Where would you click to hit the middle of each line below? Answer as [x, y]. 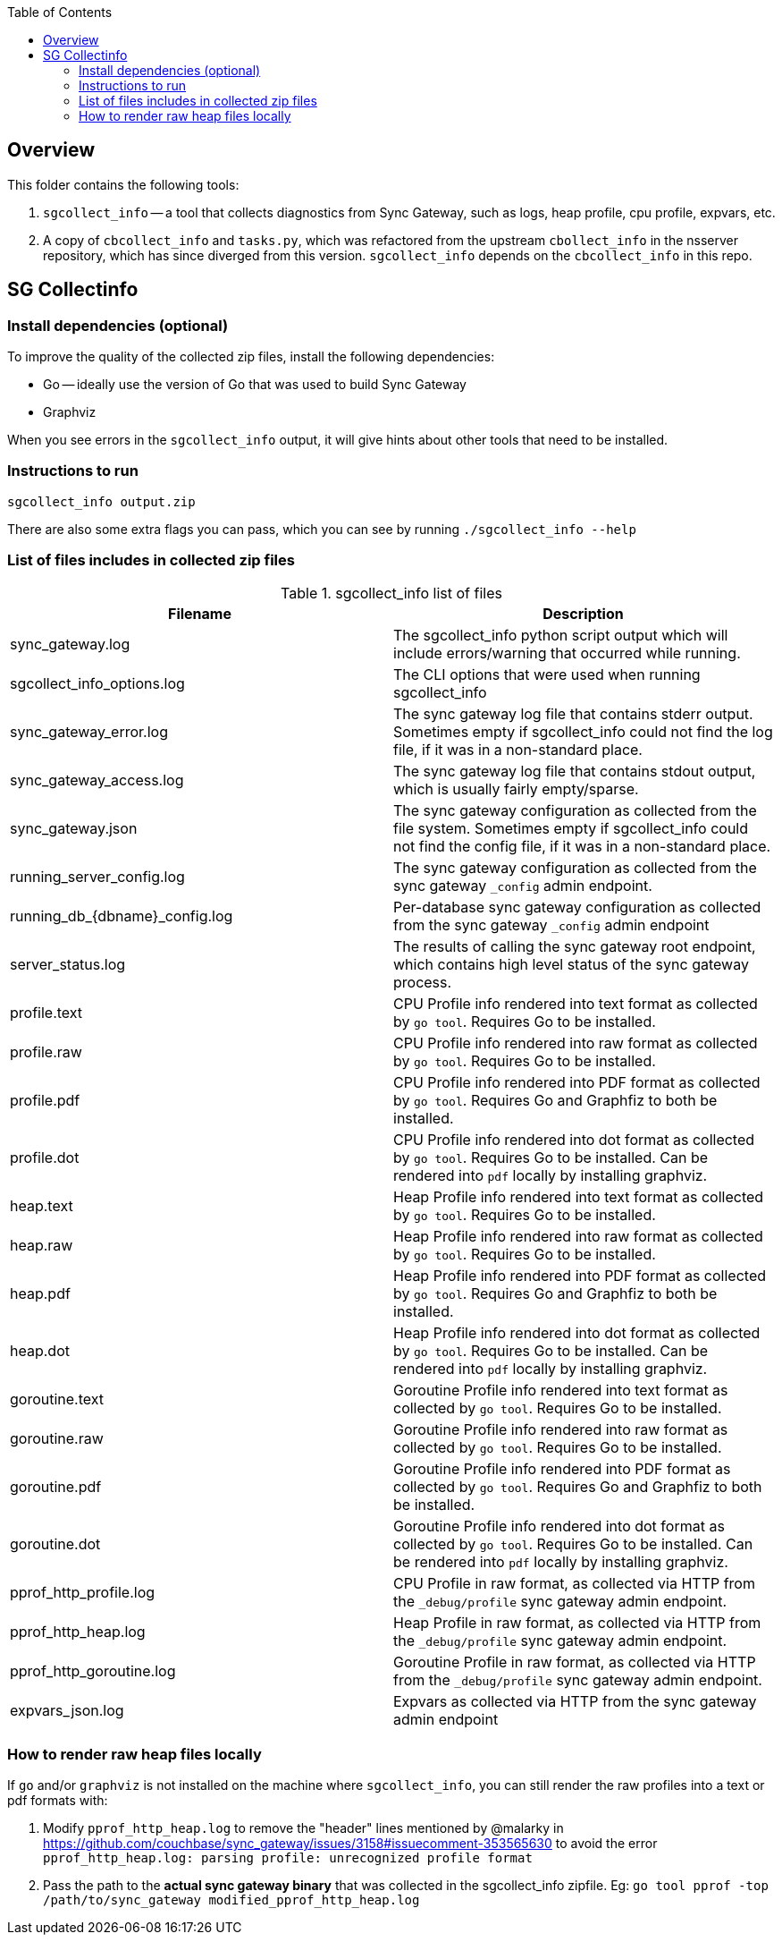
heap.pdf [40, 1293]
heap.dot [40, 1350]
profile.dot [45, 1157]
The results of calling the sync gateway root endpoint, [575, 946]
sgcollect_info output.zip [101, 501]
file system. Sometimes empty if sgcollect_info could [571, 828]
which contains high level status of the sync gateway [571, 964]
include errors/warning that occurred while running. [567, 653]
